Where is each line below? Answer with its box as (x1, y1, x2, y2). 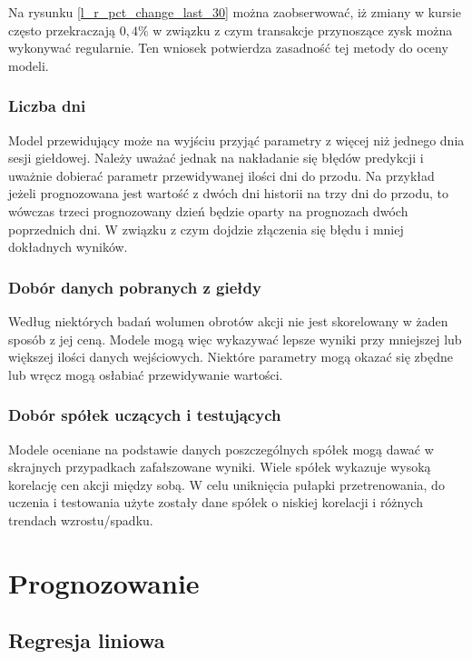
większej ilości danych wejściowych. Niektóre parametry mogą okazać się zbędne (8, 347, 453, 366)
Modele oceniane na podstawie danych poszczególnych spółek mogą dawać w (8, 439, 434, 458)
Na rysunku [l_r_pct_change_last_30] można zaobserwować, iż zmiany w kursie (8, 3, 461, 21)
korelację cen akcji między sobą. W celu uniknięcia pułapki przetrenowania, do (8, 474, 445, 494)
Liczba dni (8, 95, 86, 117)
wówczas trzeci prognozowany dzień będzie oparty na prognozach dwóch (8, 201, 408, 220)
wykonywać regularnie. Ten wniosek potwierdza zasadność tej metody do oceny (8, 38, 448, 57)
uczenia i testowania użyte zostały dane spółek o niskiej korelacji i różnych (8, 493, 423, 512)
